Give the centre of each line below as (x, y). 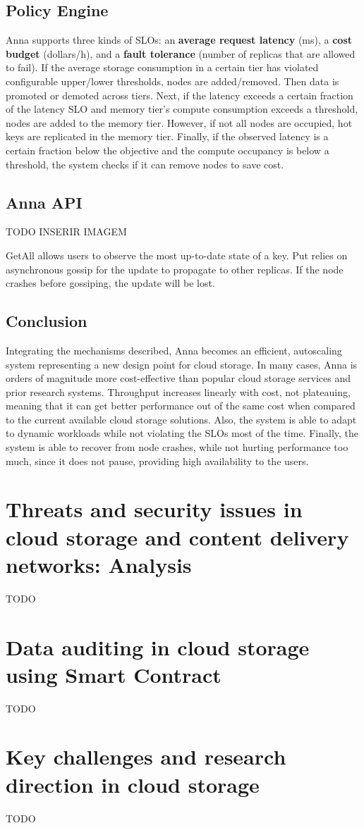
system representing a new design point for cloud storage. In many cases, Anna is (182, 364)
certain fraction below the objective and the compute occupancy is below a (168, 150)
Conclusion (47, 321)
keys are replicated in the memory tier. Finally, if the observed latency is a (167, 136)
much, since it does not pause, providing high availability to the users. (157, 461)
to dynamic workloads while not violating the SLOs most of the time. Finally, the (182, 433)
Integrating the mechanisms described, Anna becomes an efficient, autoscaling (174, 350)
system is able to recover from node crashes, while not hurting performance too (177, 447)
